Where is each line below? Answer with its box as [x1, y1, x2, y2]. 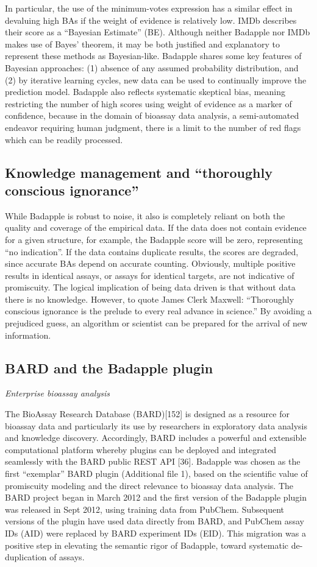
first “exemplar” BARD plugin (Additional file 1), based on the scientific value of [5, 467, 308, 480]
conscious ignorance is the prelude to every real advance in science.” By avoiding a [5, 305, 312, 317]
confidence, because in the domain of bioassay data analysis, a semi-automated [5, 109, 299, 122]
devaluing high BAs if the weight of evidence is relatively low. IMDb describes [5, 13, 297, 26]
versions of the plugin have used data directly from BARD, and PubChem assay [5, 515, 304, 527]
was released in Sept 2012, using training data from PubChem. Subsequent [5, 502, 284, 515]
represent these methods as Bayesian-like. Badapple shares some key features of [5, 49, 302, 62]
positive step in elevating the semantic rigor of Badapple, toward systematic [5, 538, 288, 551]
